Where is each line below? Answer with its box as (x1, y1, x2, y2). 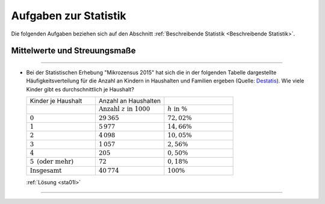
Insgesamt (29, 166, 62, 175)
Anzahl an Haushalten (98, 97, 161, 105)
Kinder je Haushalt (29, 97, 82, 105)
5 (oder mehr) (29, 158, 74, 165)
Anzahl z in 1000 (98, 105, 150, 113)
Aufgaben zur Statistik (11, 9, 126, 22)
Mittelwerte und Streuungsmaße (11, 46, 136, 56)
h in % (167, 105, 188, 113)
